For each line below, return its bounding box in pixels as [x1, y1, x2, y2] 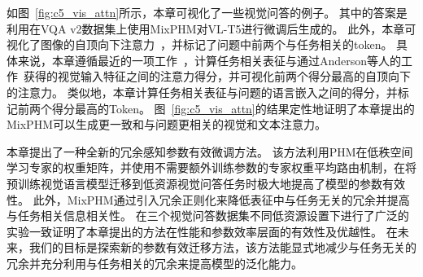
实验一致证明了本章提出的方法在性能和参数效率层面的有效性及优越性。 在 [7, 222, 398, 240]
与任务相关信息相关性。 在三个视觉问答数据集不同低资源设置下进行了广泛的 [7, 207, 409, 224]
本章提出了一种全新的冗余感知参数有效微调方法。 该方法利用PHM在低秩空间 [7, 143, 413, 160]
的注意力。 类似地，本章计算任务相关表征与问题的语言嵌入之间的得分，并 [7, 83, 398, 100]
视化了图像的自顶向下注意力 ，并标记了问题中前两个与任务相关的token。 [7, 36, 393, 53]
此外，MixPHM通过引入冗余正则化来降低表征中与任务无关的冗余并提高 [33, 191, 410, 208]
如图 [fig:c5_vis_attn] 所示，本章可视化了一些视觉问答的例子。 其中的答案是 [7, 4, 408, 20]
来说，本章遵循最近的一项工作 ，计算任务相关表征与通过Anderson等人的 [17, 51, 402, 68]
